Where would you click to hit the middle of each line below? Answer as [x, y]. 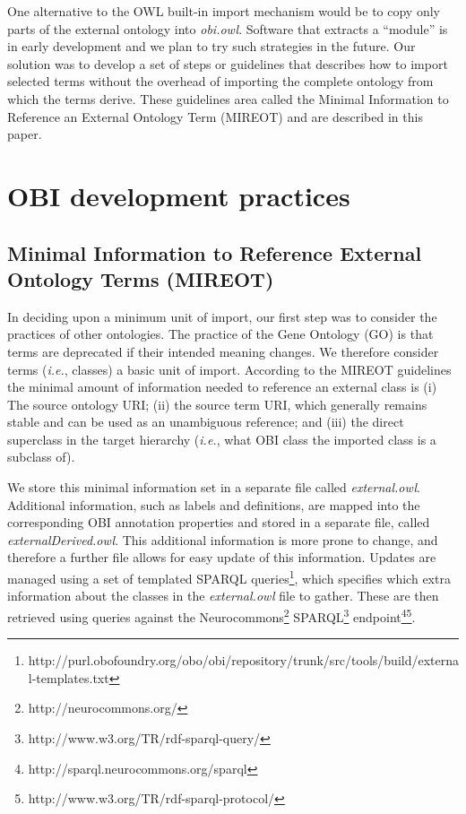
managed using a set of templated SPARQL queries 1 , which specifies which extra [229, 577]
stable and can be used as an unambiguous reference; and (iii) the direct [206, 422]
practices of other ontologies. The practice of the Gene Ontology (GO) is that [220, 334]
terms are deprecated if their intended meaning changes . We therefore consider [223, 351]
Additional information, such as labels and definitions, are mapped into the [214, 504]
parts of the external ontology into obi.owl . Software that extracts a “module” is [228, 28]
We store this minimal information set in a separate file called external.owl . [214, 487]
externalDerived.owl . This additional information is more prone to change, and [223, 539]
